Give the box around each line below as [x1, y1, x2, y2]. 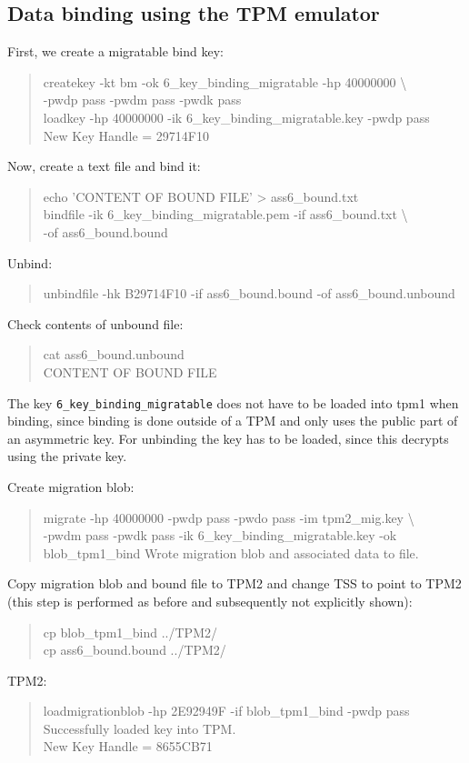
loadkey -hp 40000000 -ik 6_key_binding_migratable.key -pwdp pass [43, 107, 430, 126]
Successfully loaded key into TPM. [43, 718, 236, 738]
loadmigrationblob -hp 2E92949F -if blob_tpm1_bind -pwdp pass [43, 701, 410, 720]
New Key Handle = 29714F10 [43, 125, 209, 145]
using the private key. [7, 447, 127, 466]
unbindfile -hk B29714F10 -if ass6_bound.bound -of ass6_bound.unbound [43, 284, 455, 303]
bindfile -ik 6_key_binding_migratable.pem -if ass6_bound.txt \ [43, 205, 408, 224]
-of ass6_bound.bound [43, 222, 168, 241]
